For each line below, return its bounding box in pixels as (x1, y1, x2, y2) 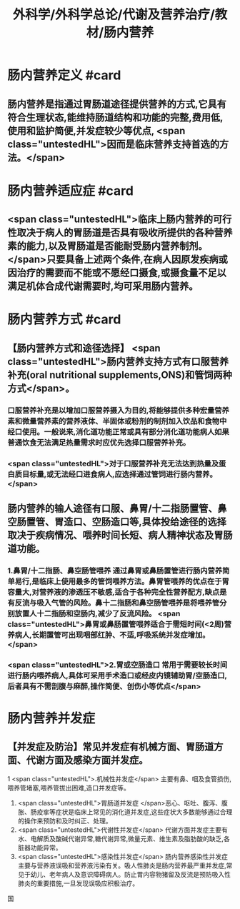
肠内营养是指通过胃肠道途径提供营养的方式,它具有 (7, 98, 227, 110)
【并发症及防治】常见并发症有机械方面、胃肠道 (7, 740, 214, 753)
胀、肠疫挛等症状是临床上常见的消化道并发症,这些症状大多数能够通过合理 (17, 808, 233, 816)
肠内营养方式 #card (7, 311, 121, 328)
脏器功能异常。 (17, 843, 62, 852)
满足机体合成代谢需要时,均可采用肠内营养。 (7, 280, 199, 293)
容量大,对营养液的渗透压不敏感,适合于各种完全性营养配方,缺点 (7, 587, 220, 597)
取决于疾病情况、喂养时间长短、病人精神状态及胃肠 (7, 529, 233, 541)
